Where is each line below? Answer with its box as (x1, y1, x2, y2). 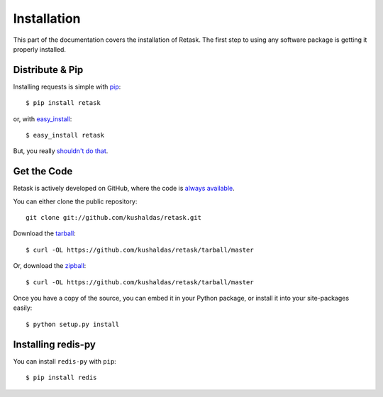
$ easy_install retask (26, 131, 105, 140)
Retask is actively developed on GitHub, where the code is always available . (13, 184, 235, 193)
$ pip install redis (26, 374, 97, 382)
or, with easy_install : (13, 114, 72, 123)
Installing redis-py (13, 338, 96, 350)
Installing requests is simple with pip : (13, 82, 121, 91)
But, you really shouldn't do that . (13, 147, 109, 155)
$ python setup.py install (26, 320, 120, 328)
